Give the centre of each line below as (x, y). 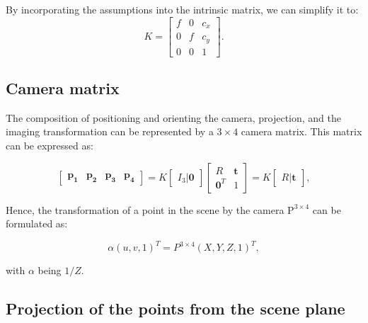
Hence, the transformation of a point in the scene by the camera (145, 209)
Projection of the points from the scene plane (176, 308)
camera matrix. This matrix (301, 131)
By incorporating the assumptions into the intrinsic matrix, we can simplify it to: (182, 9)
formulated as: (37, 223)
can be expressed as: (50, 145)
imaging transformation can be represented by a (110, 131)
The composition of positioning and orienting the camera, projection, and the (173, 117)
